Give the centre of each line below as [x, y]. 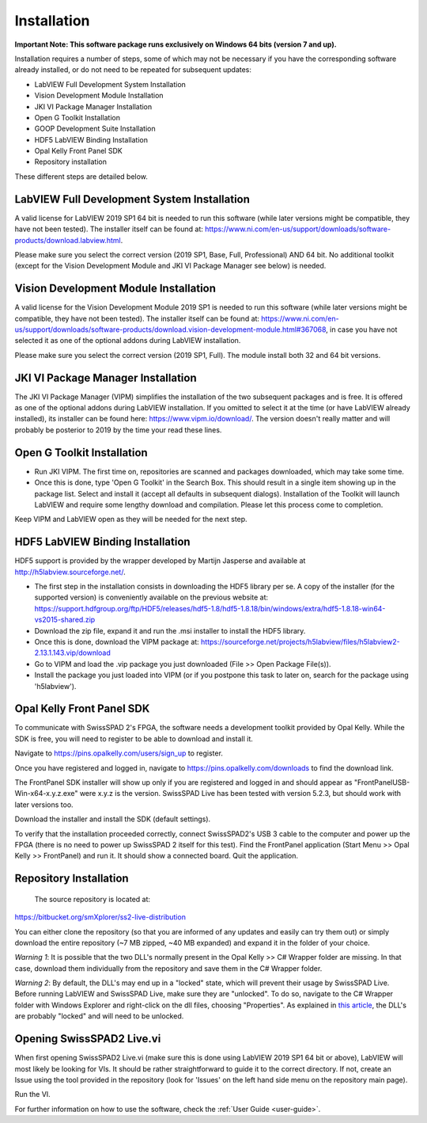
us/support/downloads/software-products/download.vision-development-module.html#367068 [170, 329]
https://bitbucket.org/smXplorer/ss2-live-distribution [100, 917]
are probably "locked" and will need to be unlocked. [99, 1016]
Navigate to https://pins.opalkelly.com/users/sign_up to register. [119, 753]
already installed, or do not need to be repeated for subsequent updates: [133, 70]
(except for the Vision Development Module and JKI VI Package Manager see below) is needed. [170, 266]
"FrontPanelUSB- [382, 782]
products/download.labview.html [68, 240]
